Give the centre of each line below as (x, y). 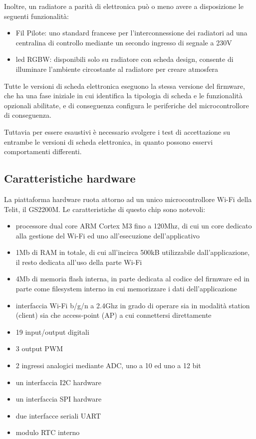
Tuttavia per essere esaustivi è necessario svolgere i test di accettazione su (117, 131)
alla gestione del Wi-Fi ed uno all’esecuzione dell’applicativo (108, 235)
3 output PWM (39, 348)
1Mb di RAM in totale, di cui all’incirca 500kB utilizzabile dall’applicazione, (133, 252)
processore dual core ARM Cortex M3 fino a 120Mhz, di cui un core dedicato (134, 226)
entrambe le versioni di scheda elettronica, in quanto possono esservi (109, 141)
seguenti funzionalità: (36, 16)
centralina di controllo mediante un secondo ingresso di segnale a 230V (124, 42)
